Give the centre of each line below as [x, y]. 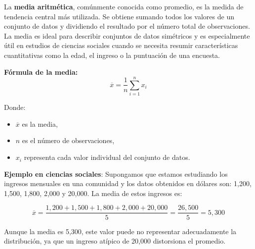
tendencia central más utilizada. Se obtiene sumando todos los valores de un [119, 16]
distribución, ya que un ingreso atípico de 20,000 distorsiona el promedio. [115, 241]
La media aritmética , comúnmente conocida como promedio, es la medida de [124, 6]
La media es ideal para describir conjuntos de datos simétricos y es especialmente [127, 35]
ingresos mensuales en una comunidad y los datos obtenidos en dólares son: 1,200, [128, 183]
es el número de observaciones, [68, 140]
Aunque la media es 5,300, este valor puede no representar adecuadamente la [120, 231]
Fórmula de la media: [41, 72]
